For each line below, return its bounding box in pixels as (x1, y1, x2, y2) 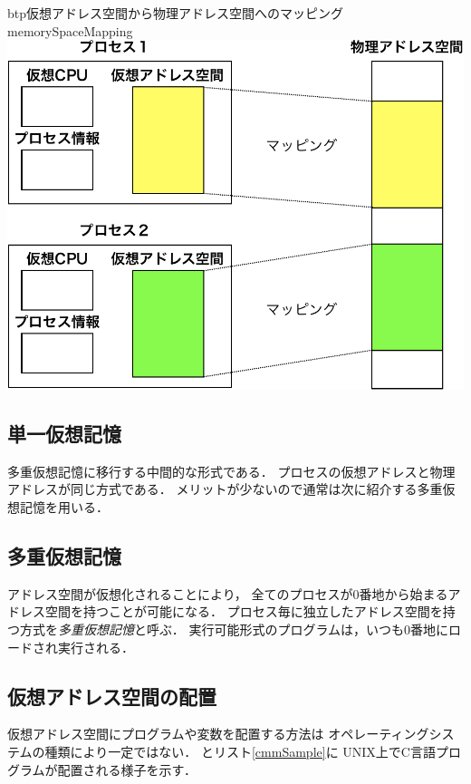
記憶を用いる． (19, 497, 109, 516)
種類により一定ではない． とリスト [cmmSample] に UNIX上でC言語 (44, 741, 436, 760)
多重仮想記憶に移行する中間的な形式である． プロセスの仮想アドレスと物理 (7, 461, 456, 480)
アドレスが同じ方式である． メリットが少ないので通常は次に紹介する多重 (7, 479, 443, 498)
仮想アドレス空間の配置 (7, 682, 216, 710)
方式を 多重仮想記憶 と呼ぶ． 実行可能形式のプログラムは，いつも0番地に (19, 619, 448, 638)
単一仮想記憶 (7, 419, 121, 447)
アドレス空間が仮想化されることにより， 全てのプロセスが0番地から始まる (7, 584, 448, 603)
